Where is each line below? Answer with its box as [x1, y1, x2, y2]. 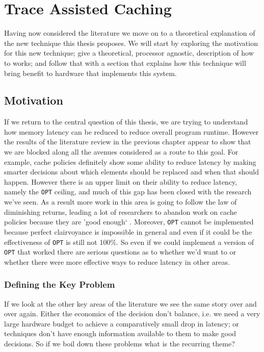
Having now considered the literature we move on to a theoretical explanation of [4, 28, 255, 38]
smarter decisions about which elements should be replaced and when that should [4, 166, 259, 177]
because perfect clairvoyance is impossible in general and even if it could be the [4, 226, 252, 237]
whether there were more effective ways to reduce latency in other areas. [4, 256, 230, 267]
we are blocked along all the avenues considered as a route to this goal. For [4, 146, 239, 157]
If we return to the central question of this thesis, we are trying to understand [4, 116, 248, 127]
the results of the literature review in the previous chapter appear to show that [4, 136, 251, 147]
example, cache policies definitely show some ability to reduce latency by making [4, 156, 256, 167]
